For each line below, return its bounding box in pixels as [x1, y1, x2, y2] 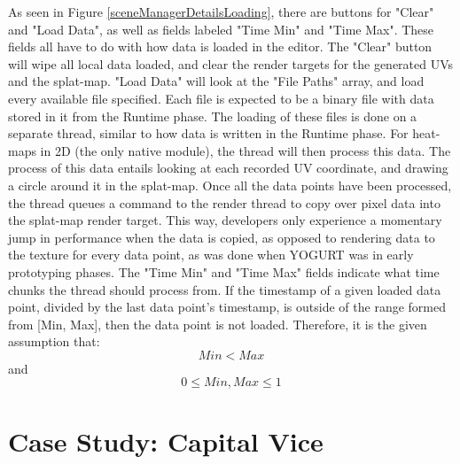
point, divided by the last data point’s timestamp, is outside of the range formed [8, 298, 446, 316]
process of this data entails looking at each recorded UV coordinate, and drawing [8, 159, 448, 177]
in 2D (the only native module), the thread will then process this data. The [40, 141, 451, 159]
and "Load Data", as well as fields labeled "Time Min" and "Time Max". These [8, 19, 434, 38]
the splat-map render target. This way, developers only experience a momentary [8, 211, 442, 229]
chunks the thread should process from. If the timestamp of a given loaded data [8, 280, 441, 298]
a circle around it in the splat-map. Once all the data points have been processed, [8, 175, 452, 194]
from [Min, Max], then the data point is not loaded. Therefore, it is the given [8, 314, 427, 333]
